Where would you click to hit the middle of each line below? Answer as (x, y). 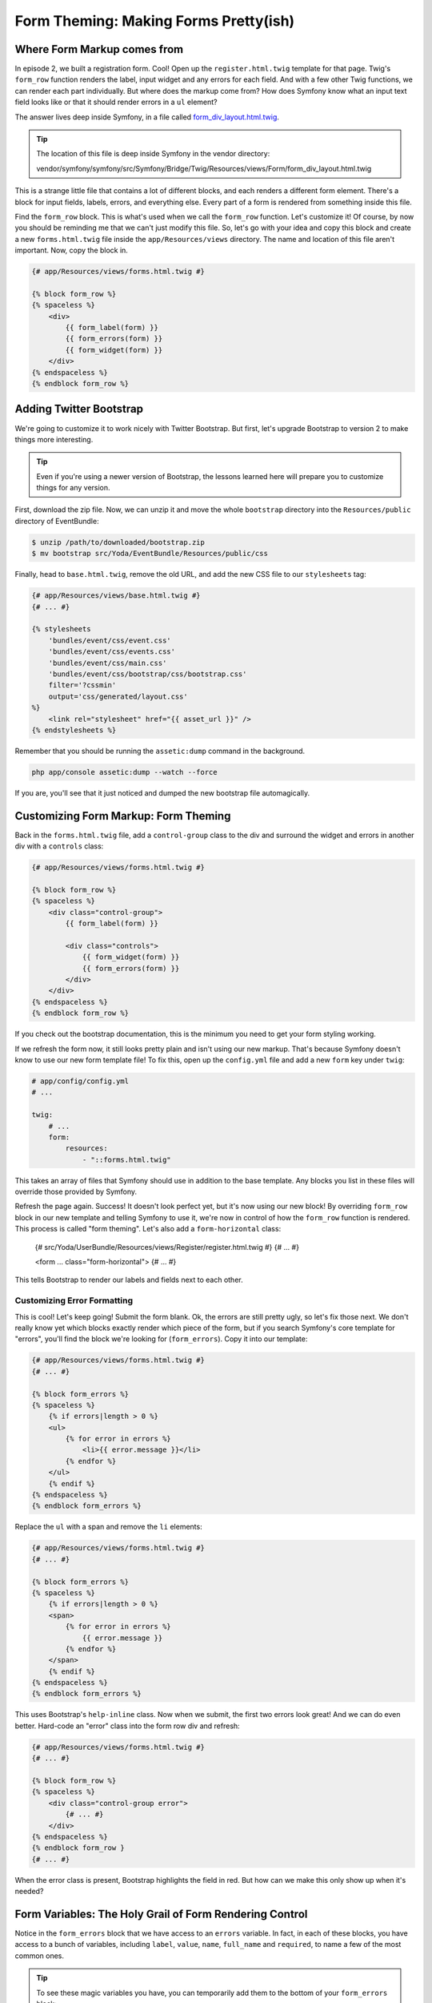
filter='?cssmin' (82, 685)
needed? (29, 1892)
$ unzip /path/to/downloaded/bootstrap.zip (118, 542)
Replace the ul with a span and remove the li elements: (109, 1527)
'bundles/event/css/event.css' (110, 640)
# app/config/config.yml (80, 1081)
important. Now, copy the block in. (71, 250)
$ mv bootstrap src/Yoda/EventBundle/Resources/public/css (150, 554)
